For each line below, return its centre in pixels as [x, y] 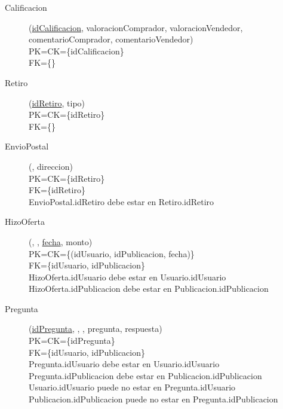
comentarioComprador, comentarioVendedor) [111, 39]
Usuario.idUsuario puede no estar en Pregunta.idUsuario [132, 387]
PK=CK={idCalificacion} [76, 51]
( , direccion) [51, 166]
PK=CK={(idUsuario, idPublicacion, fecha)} [112, 253]
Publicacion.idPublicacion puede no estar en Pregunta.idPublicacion [153, 399]
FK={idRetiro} [57, 190]
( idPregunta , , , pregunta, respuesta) [96, 329]
